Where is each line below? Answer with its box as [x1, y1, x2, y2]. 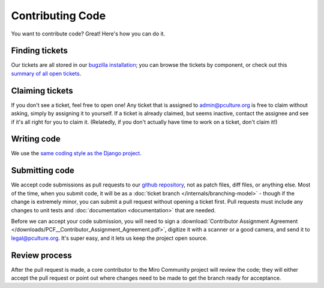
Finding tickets [11, 46, 68, 56]
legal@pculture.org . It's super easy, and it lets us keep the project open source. [11, 234, 208, 242]
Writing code [11, 134, 61, 144]
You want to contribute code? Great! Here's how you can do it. [11, 30, 165, 37]
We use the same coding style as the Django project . [11, 150, 142, 157]
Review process [11, 250, 72, 260]
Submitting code [11, 165, 75, 176]
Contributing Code [11, 9, 106, 22]
